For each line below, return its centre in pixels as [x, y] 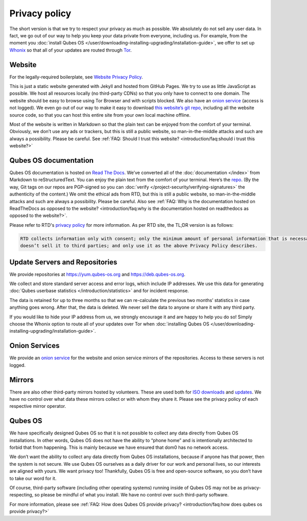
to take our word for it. [33, 478]
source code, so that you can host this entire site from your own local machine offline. [100, 115]
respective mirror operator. [38, 406]
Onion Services [35, 346]
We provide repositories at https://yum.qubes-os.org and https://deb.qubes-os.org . [97, 274]
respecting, [21, 495]
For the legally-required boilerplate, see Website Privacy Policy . [76, 77]
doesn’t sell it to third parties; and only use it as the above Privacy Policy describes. [139, 246]
